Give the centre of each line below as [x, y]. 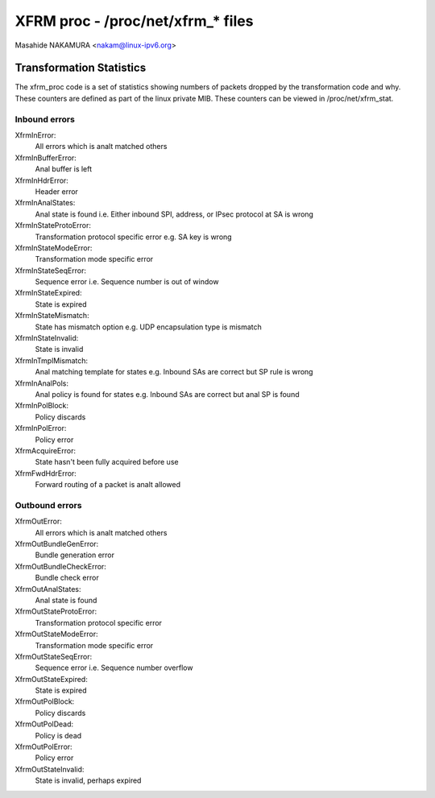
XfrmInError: [35, 135]
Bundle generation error [75, 555]
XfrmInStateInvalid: [47, 338]
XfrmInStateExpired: [48, 293]
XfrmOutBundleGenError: [57, 544]
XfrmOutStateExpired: [51, 679]
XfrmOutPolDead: [44, 724]
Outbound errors [48, 505]
